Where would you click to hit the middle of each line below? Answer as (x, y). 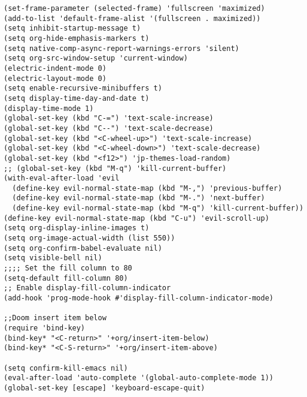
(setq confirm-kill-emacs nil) (66, 368)
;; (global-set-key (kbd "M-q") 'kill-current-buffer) (115, 168)
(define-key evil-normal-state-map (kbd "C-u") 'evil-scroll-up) (136, 218)
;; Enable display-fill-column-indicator (87, 288)
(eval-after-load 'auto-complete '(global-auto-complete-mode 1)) (139, 378)
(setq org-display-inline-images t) (77, 228)
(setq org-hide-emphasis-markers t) (77, 38)
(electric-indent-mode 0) (55, 68)
